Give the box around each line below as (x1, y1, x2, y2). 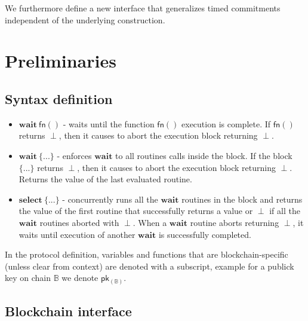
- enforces (57, 149, 92, 161)
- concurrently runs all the (62, 192, 158, 205)
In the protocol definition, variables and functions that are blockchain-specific (5, 248, 288, 261)
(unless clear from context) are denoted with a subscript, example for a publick (5, 259, 294, 272)
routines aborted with (39, 216, 119, 228)
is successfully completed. (158, 228, 251, 240)
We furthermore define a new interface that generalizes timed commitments (5, 2, 281, 14)
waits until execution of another (19, 228, 135, 240)
